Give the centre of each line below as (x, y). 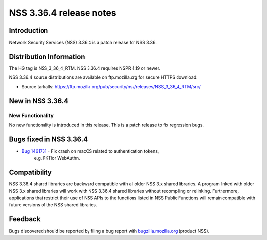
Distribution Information (47, 56)
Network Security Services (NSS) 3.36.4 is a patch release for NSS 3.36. (83, 43)
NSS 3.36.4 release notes (63, 13)
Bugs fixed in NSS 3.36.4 (48, 139)
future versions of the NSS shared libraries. (53, 205)
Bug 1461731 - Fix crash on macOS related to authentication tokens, (90, 151)
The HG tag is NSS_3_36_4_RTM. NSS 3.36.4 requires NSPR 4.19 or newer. (85, 68)
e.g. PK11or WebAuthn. (57, 158)
